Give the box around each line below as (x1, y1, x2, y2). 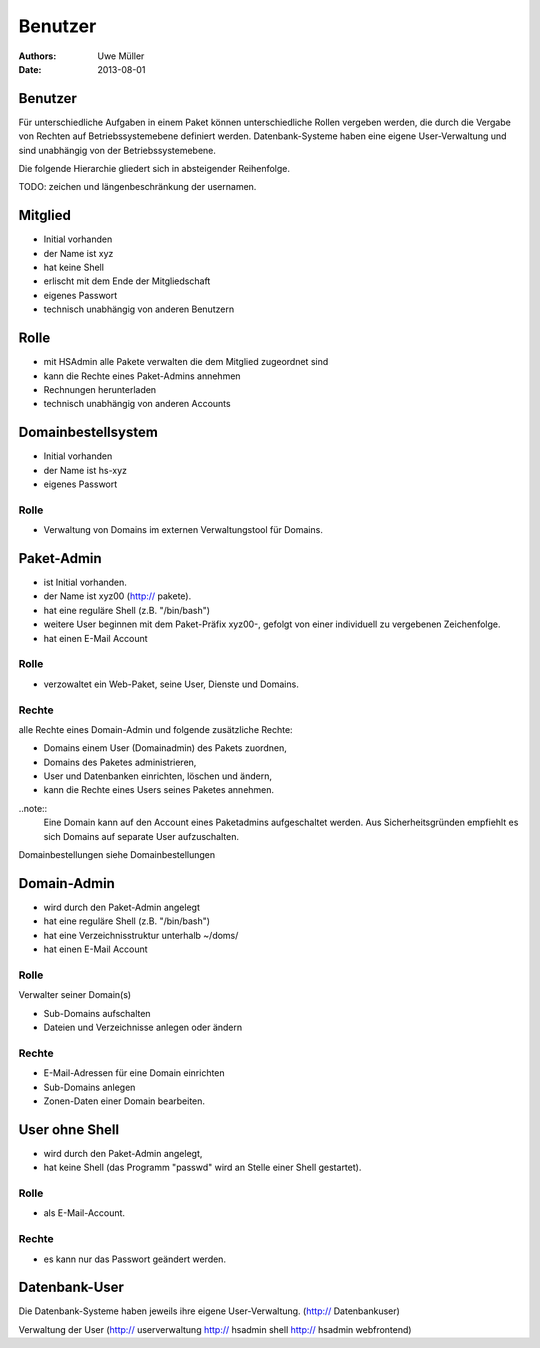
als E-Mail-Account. (43, 1207, 125, 1219)
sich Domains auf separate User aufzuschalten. (43, 830, 240, 842)
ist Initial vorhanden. (43, 576, 127, 589)
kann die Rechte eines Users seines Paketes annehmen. (43, 784, 275, 796)
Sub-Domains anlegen (43, 1081, 136, 1093)
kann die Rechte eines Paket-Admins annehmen (43, 370, 241, 382)
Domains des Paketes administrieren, (43, 756, 197, 768)
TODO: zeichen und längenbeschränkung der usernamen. (18, 181, 257, 193)
